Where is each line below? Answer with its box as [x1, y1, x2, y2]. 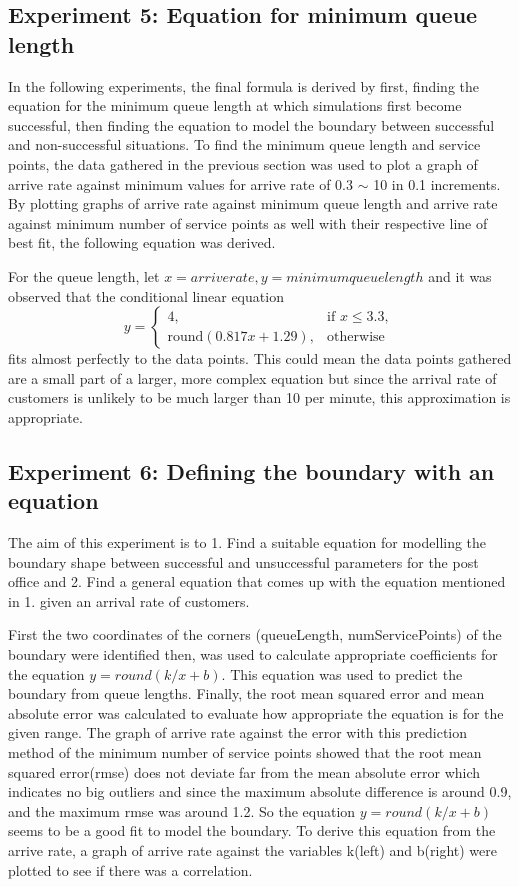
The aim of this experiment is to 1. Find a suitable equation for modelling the [8, 532, 487, 553]
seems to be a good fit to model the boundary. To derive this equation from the [8, 820, 496, 841]
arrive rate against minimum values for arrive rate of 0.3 [8, 173, 353, 194]
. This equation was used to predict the [221, 663, 463, 684]
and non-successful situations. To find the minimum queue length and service [8, 134, 481, 155]
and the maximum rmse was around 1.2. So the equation [8, 800, 356, 821]
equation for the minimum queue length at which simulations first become [8, 95, 462, 116]
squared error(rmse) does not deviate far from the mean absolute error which [8, 761, 481, 782]
